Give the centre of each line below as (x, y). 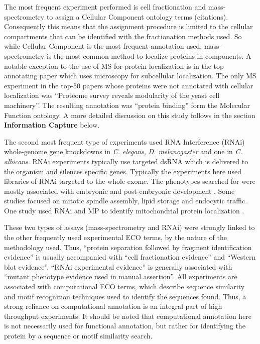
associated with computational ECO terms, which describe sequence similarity (124, 286)
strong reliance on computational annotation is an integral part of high (113, 306)
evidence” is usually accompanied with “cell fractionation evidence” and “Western (130, 257)
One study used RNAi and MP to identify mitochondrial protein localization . (124, 210)
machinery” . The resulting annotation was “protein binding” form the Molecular (127, 105)
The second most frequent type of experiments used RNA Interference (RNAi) (124, 141)
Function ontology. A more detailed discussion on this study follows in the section (130, 115)
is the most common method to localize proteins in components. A (149, 55)
